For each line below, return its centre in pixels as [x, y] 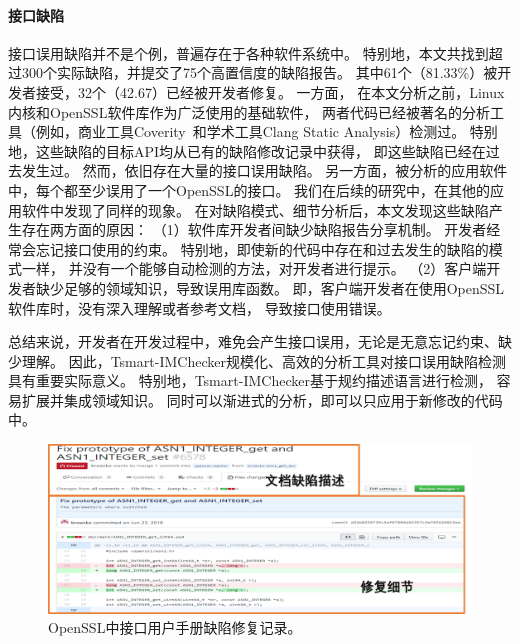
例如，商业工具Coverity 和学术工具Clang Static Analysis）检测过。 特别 [266, 131]
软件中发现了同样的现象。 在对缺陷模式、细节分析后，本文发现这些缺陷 [255, 209]
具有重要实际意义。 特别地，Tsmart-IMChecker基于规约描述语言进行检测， [250, 380]
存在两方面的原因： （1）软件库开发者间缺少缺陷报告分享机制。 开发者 [254, 229]
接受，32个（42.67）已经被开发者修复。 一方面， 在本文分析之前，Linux [270, 91]
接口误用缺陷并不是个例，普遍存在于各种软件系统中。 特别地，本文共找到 [248, 52]
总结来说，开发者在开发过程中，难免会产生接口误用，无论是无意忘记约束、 [253, 341]
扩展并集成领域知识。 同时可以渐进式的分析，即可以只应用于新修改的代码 [262, 399]
